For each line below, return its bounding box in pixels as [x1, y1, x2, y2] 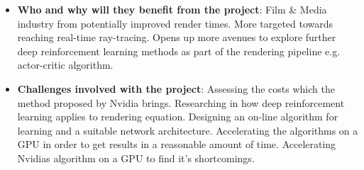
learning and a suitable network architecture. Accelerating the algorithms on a [17, 123, 358, 137]
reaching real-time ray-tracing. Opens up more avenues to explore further [17, 30, 336, 45]
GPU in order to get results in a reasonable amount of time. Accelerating [17, 137, 336, 152]
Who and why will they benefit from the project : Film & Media [17, 2, 327, 16]
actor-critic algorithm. [17, 57, 114, 72]
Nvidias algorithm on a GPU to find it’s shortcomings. [17, 150, 255, 165]
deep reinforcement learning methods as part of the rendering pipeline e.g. [17, 43, 341, 58]
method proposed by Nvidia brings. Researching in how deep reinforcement [17, 95, 345, 110]
